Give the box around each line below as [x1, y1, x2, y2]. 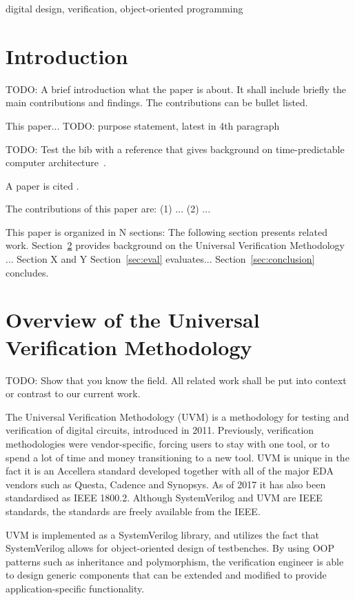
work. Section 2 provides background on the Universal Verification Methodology [6, 238, 345, 252]
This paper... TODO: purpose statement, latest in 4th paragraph [6, 118, 280, 132]
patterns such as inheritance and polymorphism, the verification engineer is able [6, 554, 344, 568]
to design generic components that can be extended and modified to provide [6, 568, 327, 582]
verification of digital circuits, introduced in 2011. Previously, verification [6, 423, 314, 437]
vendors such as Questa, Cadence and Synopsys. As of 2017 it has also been [6, 477, 326, 491]
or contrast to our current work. [6, 386, 141, 401]
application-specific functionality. [6, 581, 145, 595]
